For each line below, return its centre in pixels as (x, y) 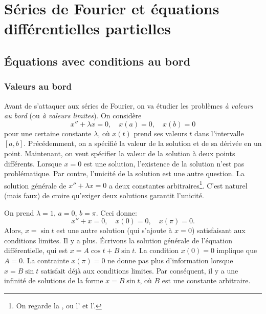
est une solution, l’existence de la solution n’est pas (164, 163)
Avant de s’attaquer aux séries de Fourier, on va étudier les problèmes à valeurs (129, 105)
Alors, (14, 230)
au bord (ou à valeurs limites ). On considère (73, 116)
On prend (19, 212)
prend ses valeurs (160, 133)
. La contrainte (46, 260)
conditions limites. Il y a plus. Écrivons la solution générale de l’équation (118, 240)
